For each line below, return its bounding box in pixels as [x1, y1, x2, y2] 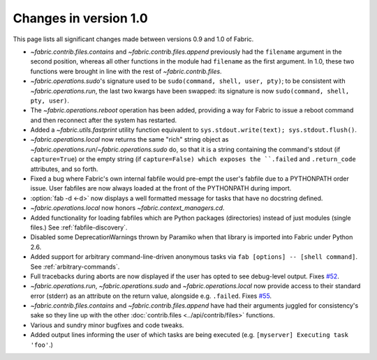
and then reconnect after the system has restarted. [30, 116, 177, 124]
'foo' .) [30, 340, 54, 349]
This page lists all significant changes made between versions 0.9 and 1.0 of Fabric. [13, 35, 254, 43]
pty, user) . [30, 96, 70, 105]
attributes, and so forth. [30, 165, 98, 173]
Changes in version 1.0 [13, 10, 148, 26]
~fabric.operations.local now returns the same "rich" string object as [30, 135, 230, 144]
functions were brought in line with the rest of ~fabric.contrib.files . [30, 67, 223, 75]
